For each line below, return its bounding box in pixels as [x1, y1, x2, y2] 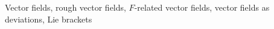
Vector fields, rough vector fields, [5, 1, 126, 13]
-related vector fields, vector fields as [134, 1, 270, 13]
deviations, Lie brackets [5, 12, 92, 25]
